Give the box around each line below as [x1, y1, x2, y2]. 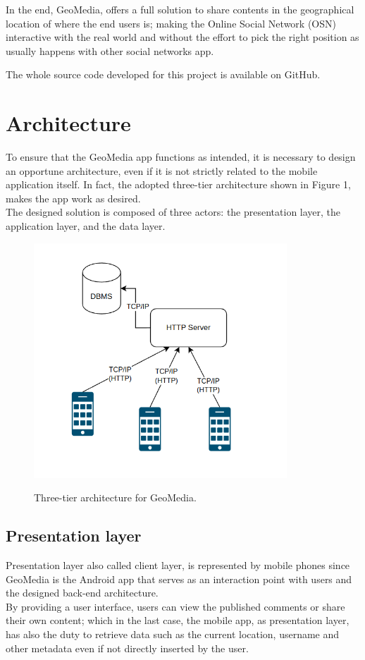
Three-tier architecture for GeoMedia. [34, 490, 197, 505]
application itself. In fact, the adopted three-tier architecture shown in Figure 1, [6, 177, 351, 192]
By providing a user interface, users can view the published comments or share [6, 599, 345, 613]
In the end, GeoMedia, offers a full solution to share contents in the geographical [6, 2, 354, 16]
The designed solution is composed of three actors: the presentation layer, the [6, 204, 341, 219]
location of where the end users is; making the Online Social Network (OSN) [6, 16, 336, 30]
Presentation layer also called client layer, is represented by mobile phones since [6, 558, 350, 572]
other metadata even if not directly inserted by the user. [6, 640, 249, 655]
